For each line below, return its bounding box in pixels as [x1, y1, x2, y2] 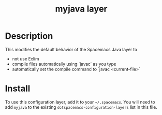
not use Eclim [12, 56, 40, 61]
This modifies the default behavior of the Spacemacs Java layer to [5, 46, 137, 52]
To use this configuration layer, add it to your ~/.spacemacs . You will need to [5, 99, 156, 105]
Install [5, 83, 30, 94]
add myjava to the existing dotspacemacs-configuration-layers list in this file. [5, 104, 157, 110]
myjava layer [55, 3, 108, 14]
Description [5, 30, 53, 42]
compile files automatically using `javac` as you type [12, 61, 117, 67]
